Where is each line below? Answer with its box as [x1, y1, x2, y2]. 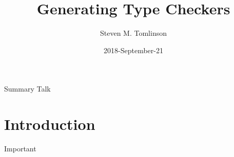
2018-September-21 [104, 44, 163, 55]
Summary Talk [4, 83, 51, 94]
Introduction [4, 114, 95, 134]
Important [4, 143, 36, 154]
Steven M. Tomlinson [100, 28, 167, 38]
